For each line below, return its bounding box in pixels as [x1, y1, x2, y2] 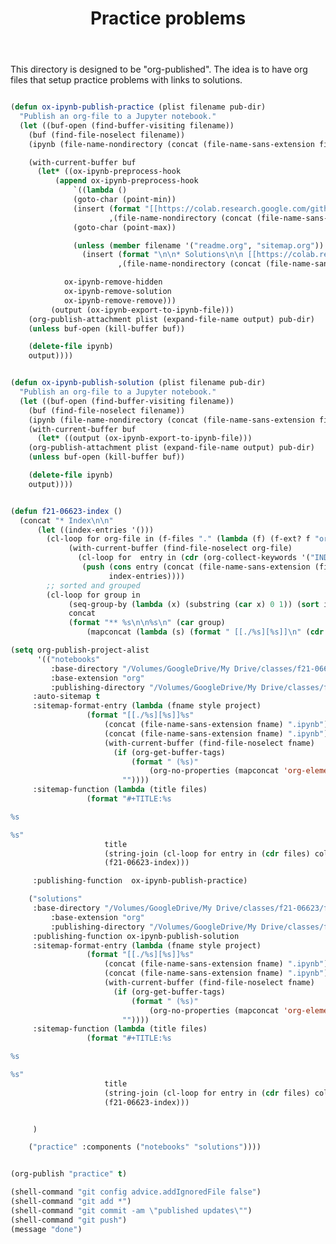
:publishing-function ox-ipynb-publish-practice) [32, 876, 248, 886]
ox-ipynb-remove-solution [63, 287, 172, 297]
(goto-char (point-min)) [73, 195, 177, 205]
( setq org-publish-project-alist [10, 645, 150, 656]
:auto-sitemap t [32, 692, 101, 702]
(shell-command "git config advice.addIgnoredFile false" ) [10, 1187, 262, 1197]
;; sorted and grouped [46, 580, 141, 591]
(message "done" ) [10, 1224, 83, 1234]
